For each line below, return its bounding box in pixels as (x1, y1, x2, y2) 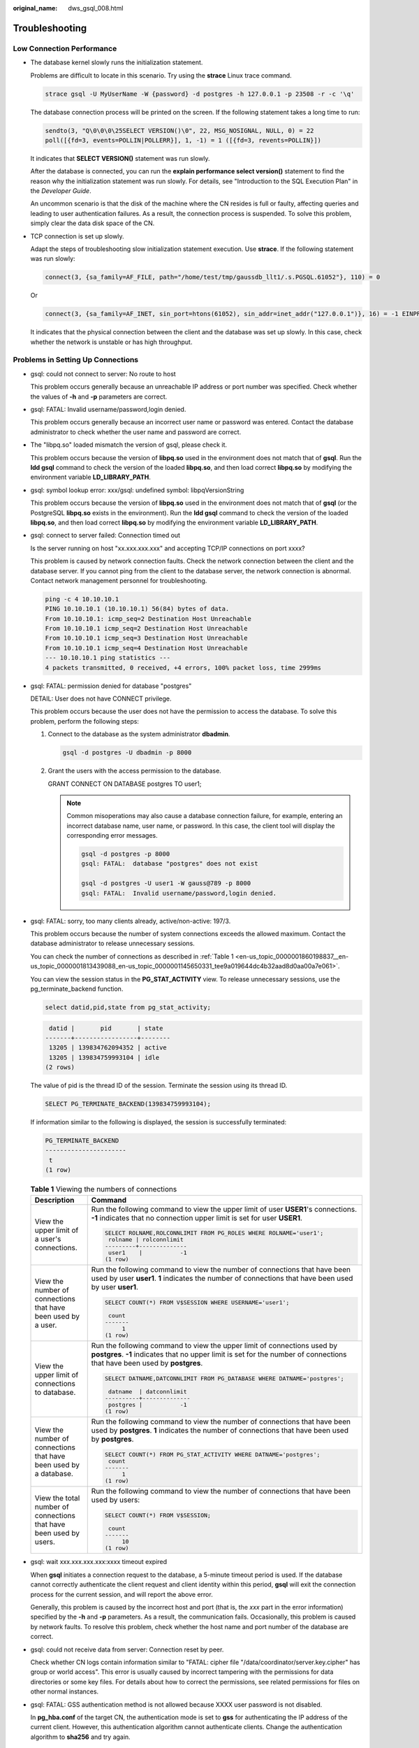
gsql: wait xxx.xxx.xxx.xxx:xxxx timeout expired (30, 1558, 168, 1566)
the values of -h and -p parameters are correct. (30, 392, 168, 401)
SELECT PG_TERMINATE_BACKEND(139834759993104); (45, 1100, 211, 1108)
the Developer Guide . (30, 187, 91, 195)
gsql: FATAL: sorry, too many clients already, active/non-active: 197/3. (30, 917, 231, 925)
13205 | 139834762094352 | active (49, 1044, 167, 1052)
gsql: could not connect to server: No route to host (30, 369, 176, 378)
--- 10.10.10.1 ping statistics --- (45, 654, 171, 662)
